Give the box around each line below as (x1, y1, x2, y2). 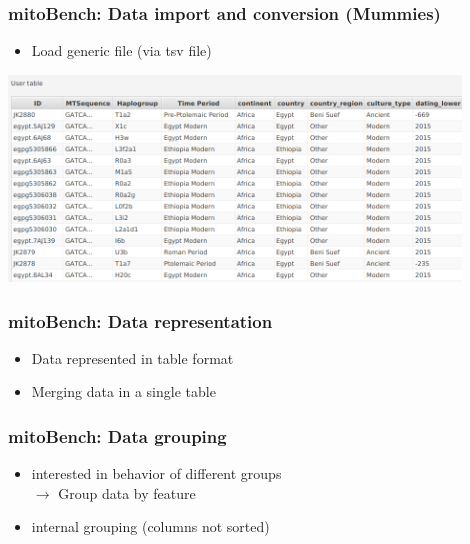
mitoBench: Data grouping (8, 423, 227, 448)
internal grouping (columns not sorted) (31, 516, 270, 537)
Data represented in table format (31, 347, 234, 368)
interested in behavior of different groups (31, 463, 282, 484)
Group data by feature (58, 482, 196, 503)
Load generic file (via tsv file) (31, 40, 212, 61)
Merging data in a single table (31, 381, 216, 402)
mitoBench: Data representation (8, 308, 273, 333)
